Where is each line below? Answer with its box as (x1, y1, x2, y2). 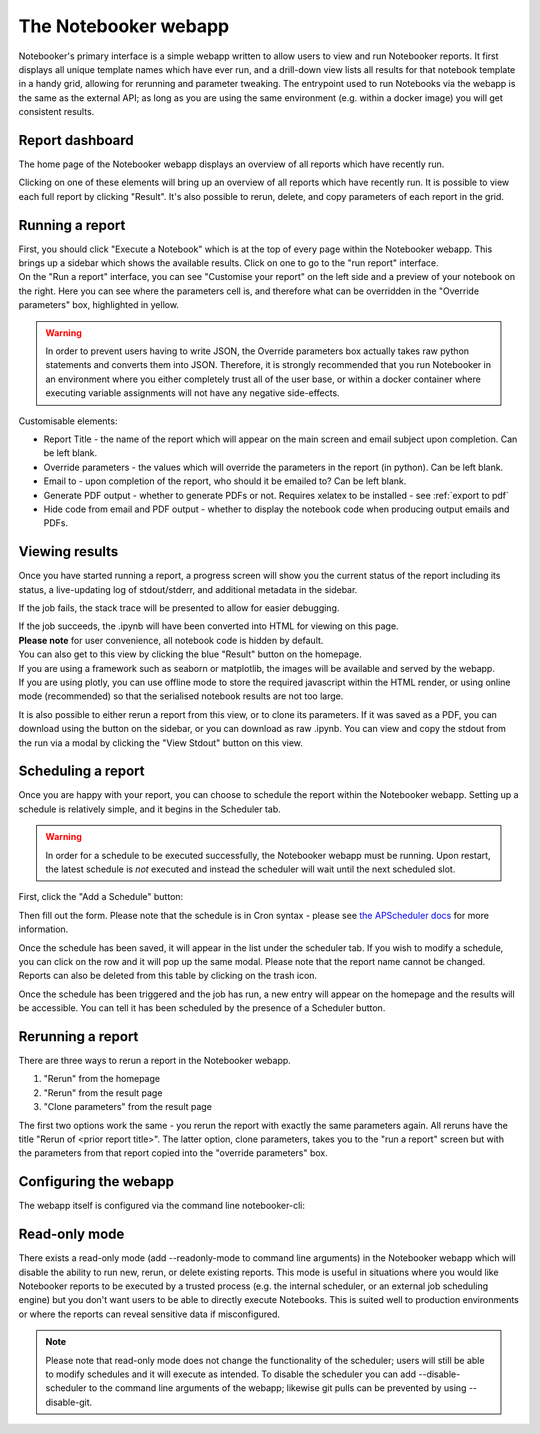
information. (18, 923, 69, 935)
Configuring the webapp (18, 1173, 175, 1190)
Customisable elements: (18, 415, 118, 427)
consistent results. (18, 106, 95, 118)
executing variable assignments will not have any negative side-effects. (45, 387, 340, 399)
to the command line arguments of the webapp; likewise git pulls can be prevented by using (88, 1382, 467, 1394)
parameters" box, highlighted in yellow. (18, 299, 180, 311)
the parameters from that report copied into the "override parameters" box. (18, 1147, 329, 1159)
